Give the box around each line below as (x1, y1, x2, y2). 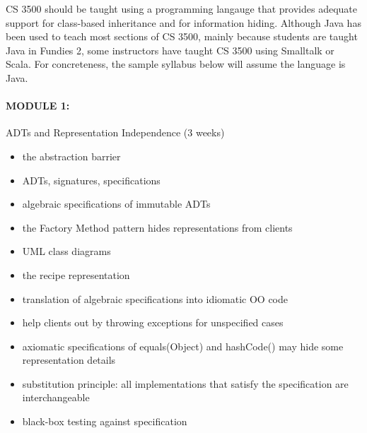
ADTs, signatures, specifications (22, 172, 161, 187)
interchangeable (22, 390, 90, 405)
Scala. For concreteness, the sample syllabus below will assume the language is (6, 57, 346, 71)
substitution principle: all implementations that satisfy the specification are (22, 376, 349, 391)
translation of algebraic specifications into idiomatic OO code (22, 291, 289, 306)
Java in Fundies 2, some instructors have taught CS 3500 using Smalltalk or (6, 42, 334, 57)
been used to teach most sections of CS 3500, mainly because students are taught (6, 29, 358, 44)
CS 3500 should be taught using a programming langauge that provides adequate (6, 1, 357, 16)
